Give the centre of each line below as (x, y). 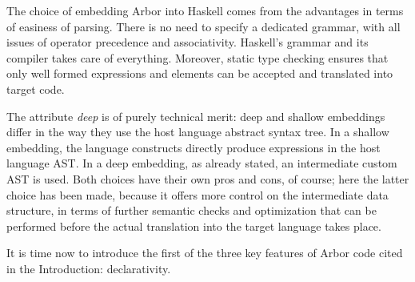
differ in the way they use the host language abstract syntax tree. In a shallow (198, 132)
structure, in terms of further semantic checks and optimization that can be (192, 210)
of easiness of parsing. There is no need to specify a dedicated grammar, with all (204, 26)
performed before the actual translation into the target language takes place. (194, 226)
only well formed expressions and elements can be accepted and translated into (200, 73)
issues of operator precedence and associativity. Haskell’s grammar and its (188, 42)
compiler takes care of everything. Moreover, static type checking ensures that (198, 57)
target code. (36, 89)
